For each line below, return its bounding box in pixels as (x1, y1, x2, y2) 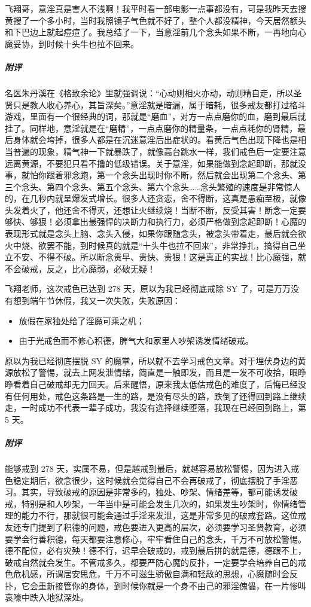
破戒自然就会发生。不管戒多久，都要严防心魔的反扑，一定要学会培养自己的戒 (5, 556, 306, 568)
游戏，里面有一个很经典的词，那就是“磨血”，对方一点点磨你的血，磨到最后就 (5, 110, 306, 123)
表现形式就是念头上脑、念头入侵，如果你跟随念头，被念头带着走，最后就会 (5, 227, 298, 240)
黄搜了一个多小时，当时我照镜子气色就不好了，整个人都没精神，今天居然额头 (5, 14, 306, 26)
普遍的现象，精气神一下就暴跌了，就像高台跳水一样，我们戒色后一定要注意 (13, 145, 306, 157)
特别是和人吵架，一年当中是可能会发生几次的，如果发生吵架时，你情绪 (21, 497, 298, 510)
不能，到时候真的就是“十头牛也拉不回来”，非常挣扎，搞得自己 (54, 239, 298, 251)
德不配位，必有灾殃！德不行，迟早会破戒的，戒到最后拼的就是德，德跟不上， (5, 544, 306, 557)
